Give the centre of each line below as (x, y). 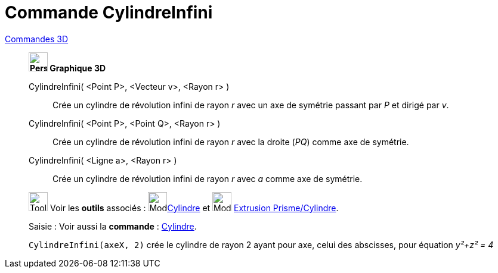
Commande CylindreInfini (109, 12)
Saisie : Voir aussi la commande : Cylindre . (113, 226)
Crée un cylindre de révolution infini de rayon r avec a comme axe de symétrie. (208, 178)
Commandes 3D (37, 39)
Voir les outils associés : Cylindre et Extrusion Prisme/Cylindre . (194, 208)
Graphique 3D (78, 68)
